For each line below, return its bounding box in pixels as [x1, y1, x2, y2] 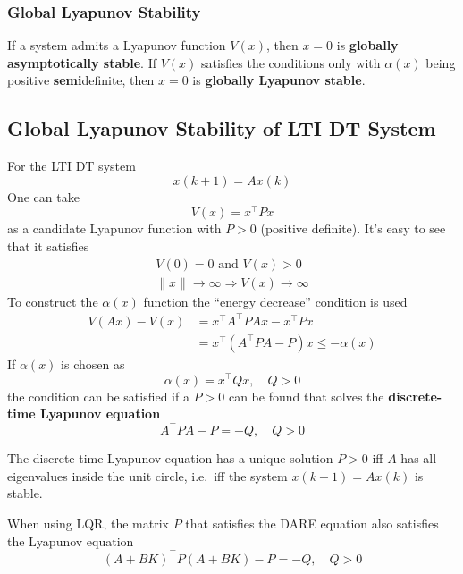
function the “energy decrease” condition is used [143, 291, 408, 310]
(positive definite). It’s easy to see [260, 219, 446, 238]
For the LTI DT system [7, 156, 136, 175]
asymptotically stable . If [7, 53, 156, 72]
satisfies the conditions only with [200, 53, 381, 72]
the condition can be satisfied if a [7, 386, 189, 405]
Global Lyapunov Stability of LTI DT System [7, 114, 436, 142]
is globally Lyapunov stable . [192, 71, 366, 89]
